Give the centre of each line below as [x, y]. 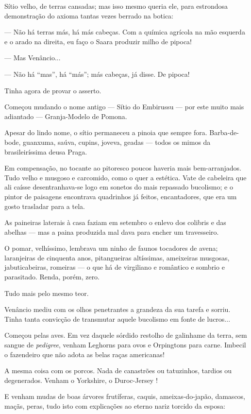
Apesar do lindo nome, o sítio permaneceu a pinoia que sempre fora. [106, 132]
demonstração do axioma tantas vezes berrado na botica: [89, 15]
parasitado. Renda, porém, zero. [52, 277]
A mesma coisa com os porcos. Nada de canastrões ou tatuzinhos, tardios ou [118, 371]
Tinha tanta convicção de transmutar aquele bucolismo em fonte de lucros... [117, 319]
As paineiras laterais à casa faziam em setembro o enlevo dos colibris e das [115, 222]
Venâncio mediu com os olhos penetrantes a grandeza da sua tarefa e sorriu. [117, 309]
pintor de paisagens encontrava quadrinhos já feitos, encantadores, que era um [121, 196]
